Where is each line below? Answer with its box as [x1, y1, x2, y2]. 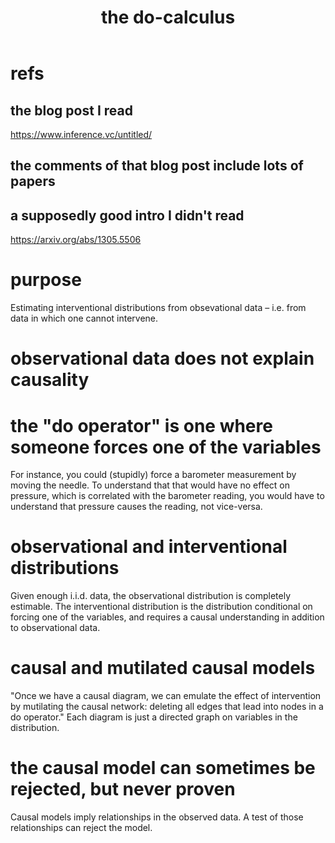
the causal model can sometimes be [10, 757, 316, 780]
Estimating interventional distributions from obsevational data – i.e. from [10, 302, 307, 314]
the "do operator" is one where [10, 414, 273, 437]
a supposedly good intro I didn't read [10, 207, 245, 224]
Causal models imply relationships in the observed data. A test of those [10, 811, 304, 823]
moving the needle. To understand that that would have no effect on [10, 479, 290, 491]
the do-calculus [100, 6, 236, 29]
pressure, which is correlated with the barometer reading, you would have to [10, 490, 325, 502]
